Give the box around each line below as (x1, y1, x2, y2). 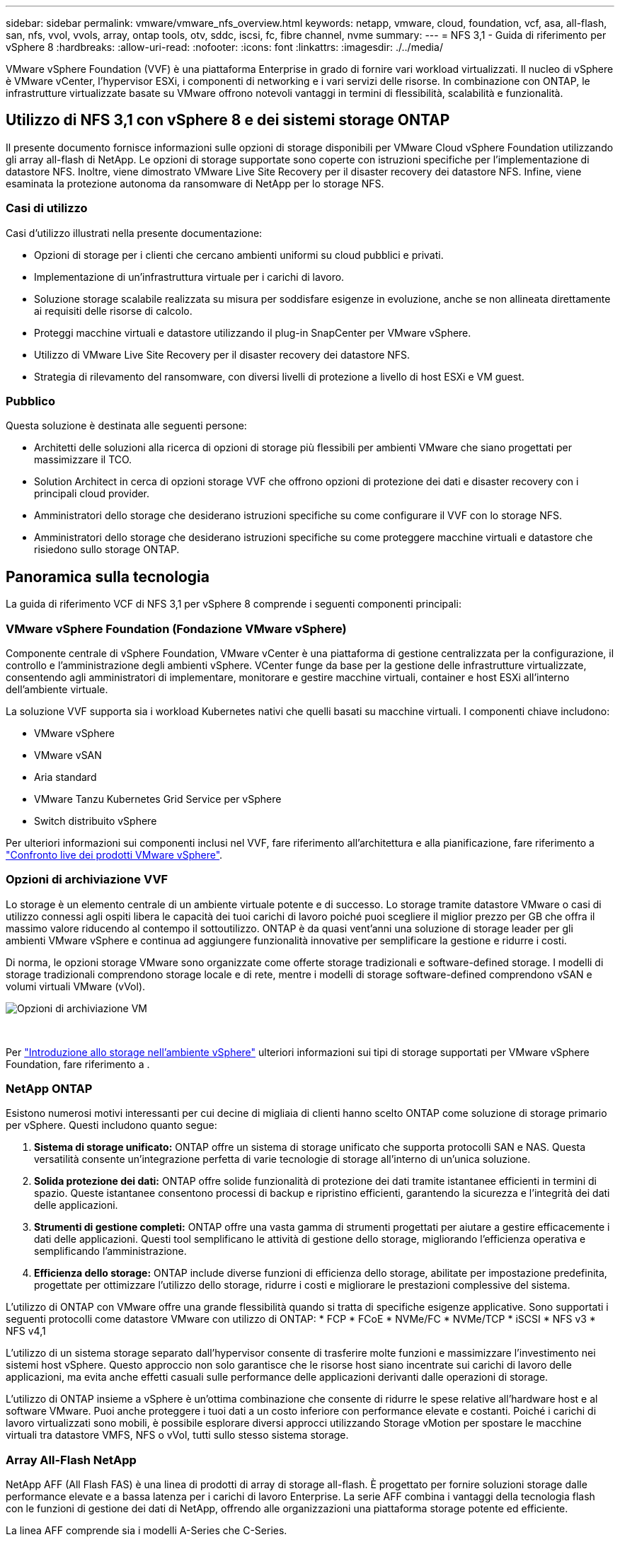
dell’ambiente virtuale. (6, 683, 108, 695)
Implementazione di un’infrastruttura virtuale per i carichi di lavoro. (34, 270, 345, 283)
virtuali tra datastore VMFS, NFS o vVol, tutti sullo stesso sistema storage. (6, 1429, 349, 1442)
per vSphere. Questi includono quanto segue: (6, 1119, 217, 1132)
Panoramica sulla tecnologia (6, 567, 209, 586)
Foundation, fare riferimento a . (6, 1057, 150, 1070)
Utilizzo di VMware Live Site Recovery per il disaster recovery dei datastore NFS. (34, 348, 411, 361)
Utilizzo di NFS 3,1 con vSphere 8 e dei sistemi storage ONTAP (6, 111, 450, 129)
